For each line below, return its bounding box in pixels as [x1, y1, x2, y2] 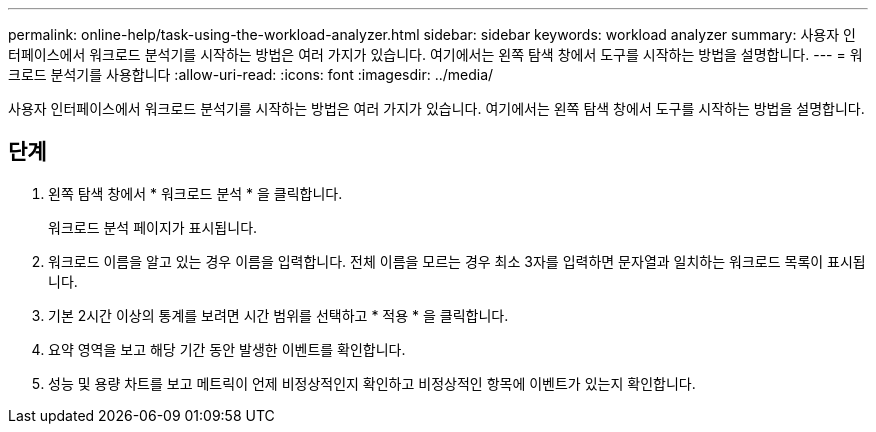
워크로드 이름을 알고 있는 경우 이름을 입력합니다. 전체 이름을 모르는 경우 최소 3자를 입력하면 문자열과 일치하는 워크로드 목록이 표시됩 [48, 252, 866, 270]
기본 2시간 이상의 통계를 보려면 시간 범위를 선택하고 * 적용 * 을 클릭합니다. [48, 306, 509, 324]
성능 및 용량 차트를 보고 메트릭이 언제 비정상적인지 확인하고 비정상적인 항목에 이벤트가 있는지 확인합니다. [48, 374, 696, 392]
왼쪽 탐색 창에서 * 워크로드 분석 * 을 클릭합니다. [48, 184, 343, 202]
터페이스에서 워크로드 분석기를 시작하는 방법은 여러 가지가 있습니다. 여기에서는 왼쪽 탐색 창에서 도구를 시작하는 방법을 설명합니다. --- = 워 [8, 46, 863, 63]
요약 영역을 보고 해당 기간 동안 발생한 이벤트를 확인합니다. [48, 340, 406, 358]
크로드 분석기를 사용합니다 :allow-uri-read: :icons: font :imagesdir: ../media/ [8, 66, 494, 83]
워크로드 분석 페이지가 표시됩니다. [48, 218, 258, 236]
